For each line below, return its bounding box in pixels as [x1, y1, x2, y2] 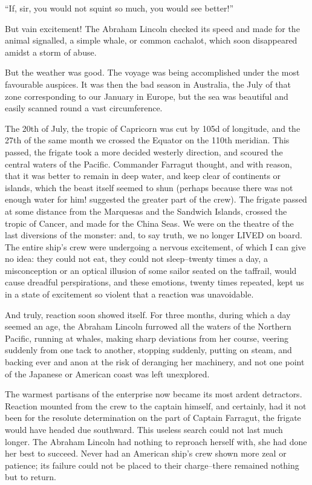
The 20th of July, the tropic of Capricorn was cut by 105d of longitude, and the [5, 122, 301, 134]
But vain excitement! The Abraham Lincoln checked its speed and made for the [5, 22, 300, 34]
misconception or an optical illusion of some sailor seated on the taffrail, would [5, 264, 297, 276]
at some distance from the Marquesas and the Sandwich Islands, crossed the [5, 204, 287, 217]
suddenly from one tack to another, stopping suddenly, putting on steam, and [5, 343, 292, 356]
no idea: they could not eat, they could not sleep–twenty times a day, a [5, 252, 268, 265]
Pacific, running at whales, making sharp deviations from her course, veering [5, 331, 288, 344]
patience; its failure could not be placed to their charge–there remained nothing [5, 458, 299, 471]
